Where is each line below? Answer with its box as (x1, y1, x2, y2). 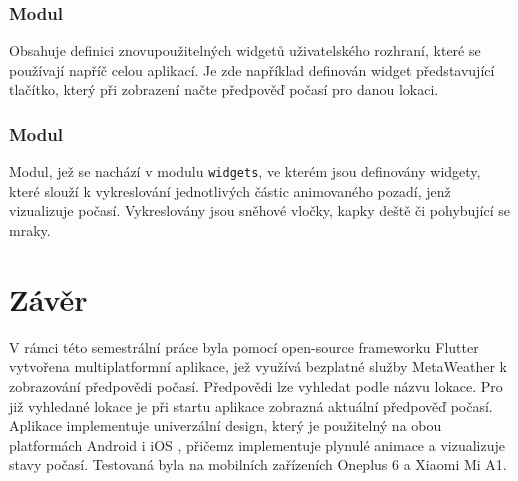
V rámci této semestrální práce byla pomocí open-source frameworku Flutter (9, 336, 479, 357)
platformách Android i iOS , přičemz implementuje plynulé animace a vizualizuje (9, 434, 505, 455)
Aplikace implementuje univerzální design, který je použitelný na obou (9, 415, 442, 436)
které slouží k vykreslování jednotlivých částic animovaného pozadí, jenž (9, 180, 451, 201)
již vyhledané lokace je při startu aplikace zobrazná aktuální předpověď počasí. (9, 395, 493, 416)
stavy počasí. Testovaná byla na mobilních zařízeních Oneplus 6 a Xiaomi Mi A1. (9, 454, 507, 475)
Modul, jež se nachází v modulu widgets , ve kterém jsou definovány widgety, (9, 161, 481, 182)
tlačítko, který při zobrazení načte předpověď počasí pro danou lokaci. (9, 79, 439, 100)
